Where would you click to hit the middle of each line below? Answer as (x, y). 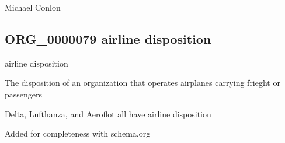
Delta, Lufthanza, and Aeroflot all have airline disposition (108, 114)
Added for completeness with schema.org (78, 133)
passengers (24, 94)
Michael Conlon (33, 7)
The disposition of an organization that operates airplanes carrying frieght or (142, 83)
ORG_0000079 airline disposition (108, 38)
